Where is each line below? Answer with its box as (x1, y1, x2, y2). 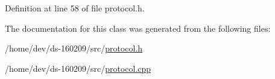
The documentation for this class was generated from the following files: (5, 22, 271, 34)
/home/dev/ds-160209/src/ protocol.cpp (5, 62, 151, 74)
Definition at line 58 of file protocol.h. (5, 2, 145, 14)
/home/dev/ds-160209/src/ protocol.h (5, 42, 143, 54)
